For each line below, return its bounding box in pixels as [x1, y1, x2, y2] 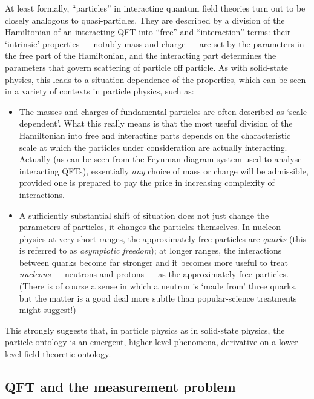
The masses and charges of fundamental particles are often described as [19, 105, 284, 117]
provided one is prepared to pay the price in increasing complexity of [19, 176, 275, 189]
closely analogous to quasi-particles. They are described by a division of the [5, 13, 285, 26]
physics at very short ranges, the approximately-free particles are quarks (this [19, 232, 307, 245]
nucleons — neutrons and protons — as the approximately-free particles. [19, 268, 289, 280]
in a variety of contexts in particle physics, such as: [5, 85, 194, 97]
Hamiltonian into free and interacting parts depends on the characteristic [19, 128, 291, 141]
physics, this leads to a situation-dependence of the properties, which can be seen [5, 73, 306, 85]
